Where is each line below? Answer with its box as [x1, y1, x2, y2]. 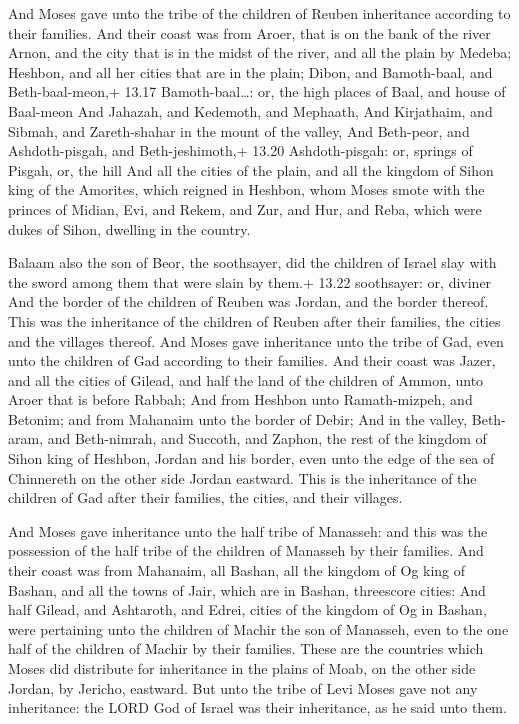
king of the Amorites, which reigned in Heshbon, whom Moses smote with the [8, 179, 485, 200]
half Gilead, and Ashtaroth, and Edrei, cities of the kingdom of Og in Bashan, [8, 599, 487, 620]
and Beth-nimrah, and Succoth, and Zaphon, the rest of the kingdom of [47, 428, 487, 449]
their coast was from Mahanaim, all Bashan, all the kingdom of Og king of [8, 560, 466, 581]
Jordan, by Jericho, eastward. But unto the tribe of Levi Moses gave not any [8, 677, 478, 698]
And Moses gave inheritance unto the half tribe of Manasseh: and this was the [8, 520, 488, 541]
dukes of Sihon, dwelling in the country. [8, 218, 251, 239]
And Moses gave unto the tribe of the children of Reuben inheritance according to [8, 3, 511, 23]
